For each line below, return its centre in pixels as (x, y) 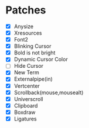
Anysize (23, 26)
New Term (26, 72)
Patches (26, 10)
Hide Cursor (29, 66)
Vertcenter (27, 86)
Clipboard (26, 105)
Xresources (28, 33)
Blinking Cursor (32, 46)
